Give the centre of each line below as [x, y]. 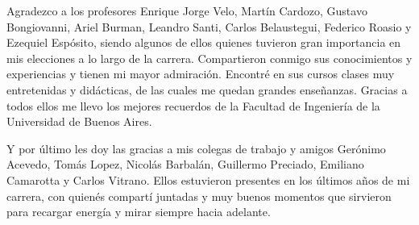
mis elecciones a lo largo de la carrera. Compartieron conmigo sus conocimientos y [209, 58]
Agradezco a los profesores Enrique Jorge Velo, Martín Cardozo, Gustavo [187, 10]
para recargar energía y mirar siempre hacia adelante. [139, 212]
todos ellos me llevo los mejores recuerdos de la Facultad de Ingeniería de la [193, 105]
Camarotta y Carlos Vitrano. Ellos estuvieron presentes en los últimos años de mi [208, 179]
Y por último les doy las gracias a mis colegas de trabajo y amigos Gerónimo [196, 148]
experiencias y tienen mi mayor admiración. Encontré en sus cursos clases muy [201, 74]
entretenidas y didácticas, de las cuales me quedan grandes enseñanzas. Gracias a [207, 89]
